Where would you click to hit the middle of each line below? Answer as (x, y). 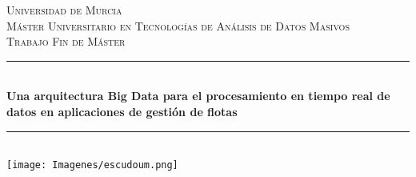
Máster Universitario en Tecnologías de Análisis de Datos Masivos (178, 25)
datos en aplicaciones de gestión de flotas (122, 111)
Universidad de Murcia (64, 10)
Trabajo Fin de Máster (66, 41)
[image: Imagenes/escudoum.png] (92, 165)
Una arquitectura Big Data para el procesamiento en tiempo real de (198, 96)
